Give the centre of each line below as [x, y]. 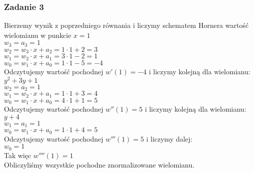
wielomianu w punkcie [38, 35]
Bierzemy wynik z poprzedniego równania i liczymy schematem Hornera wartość [126, 25]
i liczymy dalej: [169, 138]
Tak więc [18, 155]
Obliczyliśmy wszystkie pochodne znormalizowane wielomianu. [99, 165]
